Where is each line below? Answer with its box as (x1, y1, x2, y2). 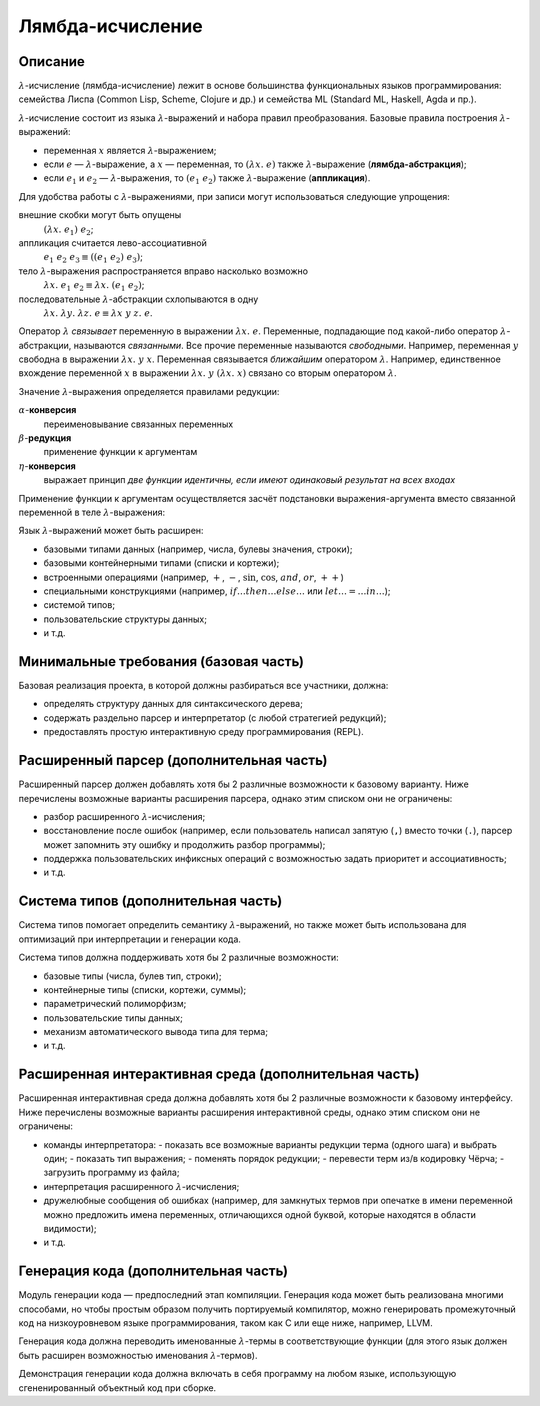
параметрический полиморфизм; (43, 998, 187, 1010)
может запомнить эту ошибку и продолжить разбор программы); (43, 838, 326, 850)
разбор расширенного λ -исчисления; (43, 810, 206, 822)
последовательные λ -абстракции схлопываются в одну (18, 293, 259, 305)
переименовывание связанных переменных (43, 418, 234, 430)
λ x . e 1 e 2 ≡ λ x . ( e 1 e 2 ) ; (43, 279, 145, 293)
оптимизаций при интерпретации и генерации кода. (18, 933, 242, 945)
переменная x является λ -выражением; (43, 144, 217, 156)
